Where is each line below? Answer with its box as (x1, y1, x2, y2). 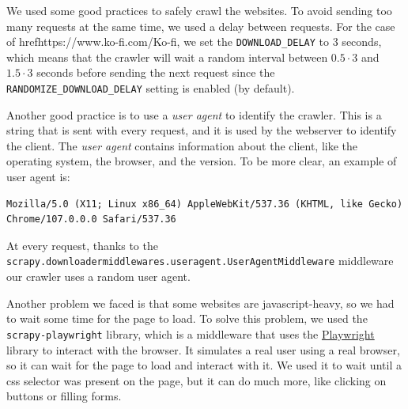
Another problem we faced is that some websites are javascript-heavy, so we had (6, 294, 395, 311)
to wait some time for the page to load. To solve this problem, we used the (6, 310, 368, 327)
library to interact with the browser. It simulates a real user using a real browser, (6, 341, 400, 358)
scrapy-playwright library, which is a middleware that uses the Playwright (6, 325, 375, 342)
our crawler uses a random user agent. (6, 268, 191, 285)
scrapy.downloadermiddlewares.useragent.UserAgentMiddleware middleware (6, 252, 394, 269)
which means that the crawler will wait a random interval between (6, 48, 328, 65)
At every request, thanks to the (6, 237, 158, 253)
